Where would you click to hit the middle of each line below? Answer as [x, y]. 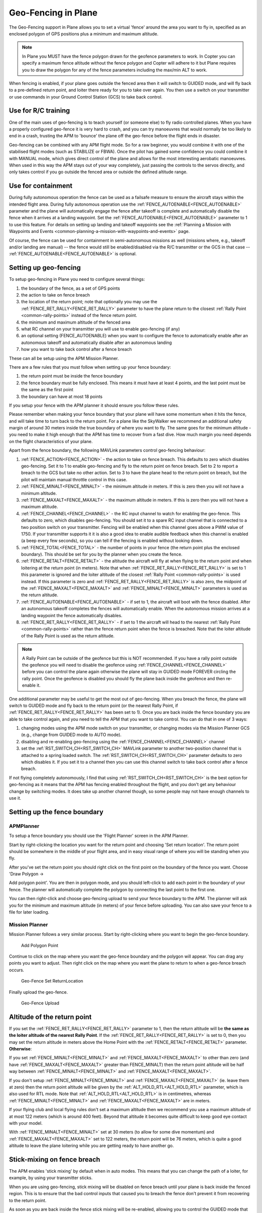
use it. [15, 798]
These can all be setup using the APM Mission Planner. [64, 358]
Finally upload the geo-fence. [38, 992]
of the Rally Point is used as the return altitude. [68, 636]
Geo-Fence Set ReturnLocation [52, 981]
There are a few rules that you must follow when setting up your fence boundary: [90, 367]
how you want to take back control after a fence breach [76, 349]
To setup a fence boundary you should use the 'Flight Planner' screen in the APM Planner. [99, 836]
